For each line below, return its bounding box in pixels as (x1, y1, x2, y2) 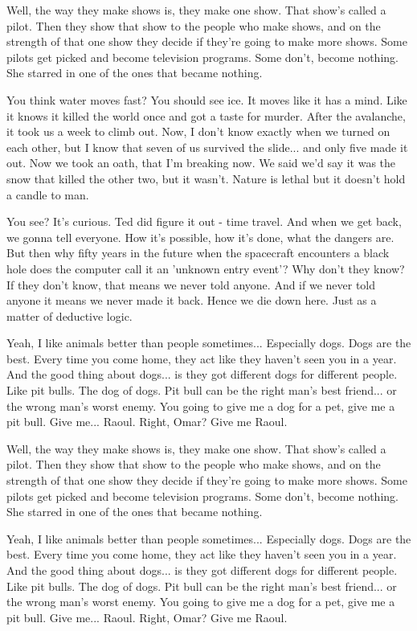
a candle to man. (6, 186, 89, 203)
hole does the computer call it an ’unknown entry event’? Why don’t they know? (6, 260, 405, 277)
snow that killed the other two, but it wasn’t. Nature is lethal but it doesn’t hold (6, 170, 406, 186)
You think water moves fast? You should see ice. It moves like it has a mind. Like (6, 91, 407, 108)
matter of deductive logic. (6, 307, 133, 324)
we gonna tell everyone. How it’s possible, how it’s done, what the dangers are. (6, 228, 395, 245)
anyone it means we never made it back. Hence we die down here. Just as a (6, 292, 377, 309)
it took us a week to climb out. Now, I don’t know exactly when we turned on (6, 123, 390, 140)
